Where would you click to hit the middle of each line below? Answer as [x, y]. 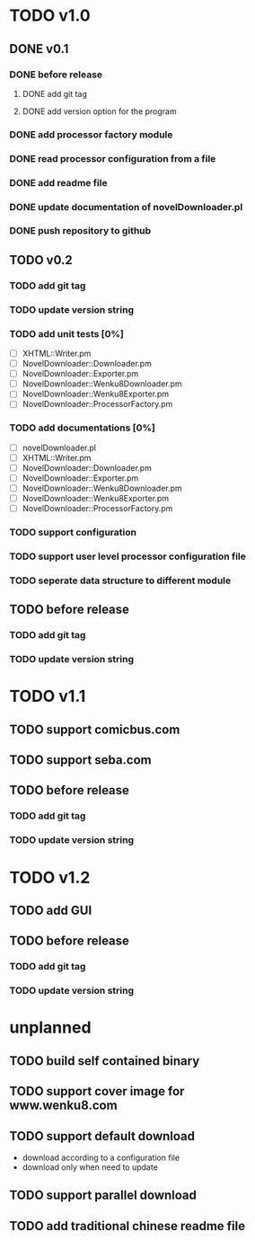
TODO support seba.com [80, 760]
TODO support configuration [73, 533]
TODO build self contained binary [105, 1061]
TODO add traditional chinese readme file [127, 1226]
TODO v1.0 [50, 16]
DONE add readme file [58, 182]
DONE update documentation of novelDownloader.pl [126, 207]
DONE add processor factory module [91, 134]
